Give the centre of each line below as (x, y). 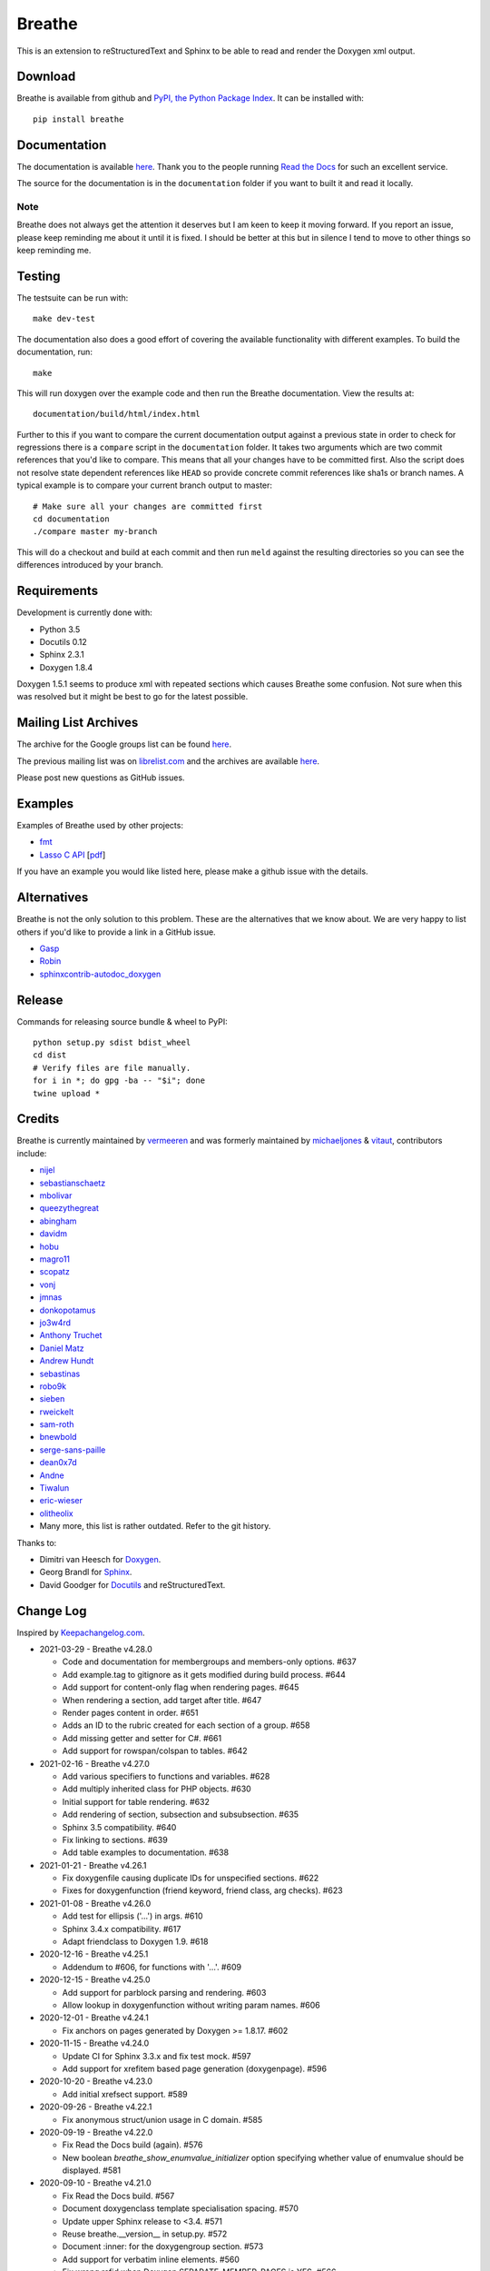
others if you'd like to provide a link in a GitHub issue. (117, 932)
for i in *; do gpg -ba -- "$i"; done (119, 1081)
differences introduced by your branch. (90, 565)
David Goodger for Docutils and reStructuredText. (132, 1584)
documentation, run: (54, 352)
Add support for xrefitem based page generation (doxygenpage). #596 (194, 2068)
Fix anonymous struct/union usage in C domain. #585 (162, 2119)
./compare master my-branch (95, 532)
